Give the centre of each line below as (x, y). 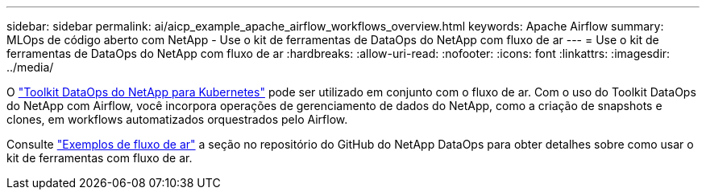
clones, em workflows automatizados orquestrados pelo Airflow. (177, 119)
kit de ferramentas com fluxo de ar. (100, 158)
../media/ (30, 67)
